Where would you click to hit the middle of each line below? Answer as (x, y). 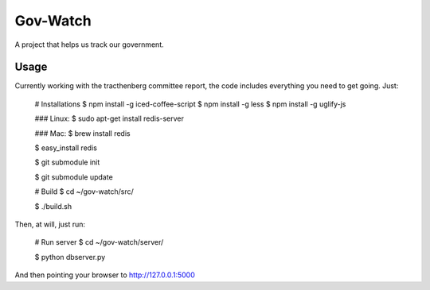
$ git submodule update (74, 177)
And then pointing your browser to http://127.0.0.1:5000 (105, 275)
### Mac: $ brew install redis (82, 133)
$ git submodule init (67, 162)
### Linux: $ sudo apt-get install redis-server (109, 118)
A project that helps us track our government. (89, 44)
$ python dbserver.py (70, 257)
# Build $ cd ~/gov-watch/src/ (84, 191)
